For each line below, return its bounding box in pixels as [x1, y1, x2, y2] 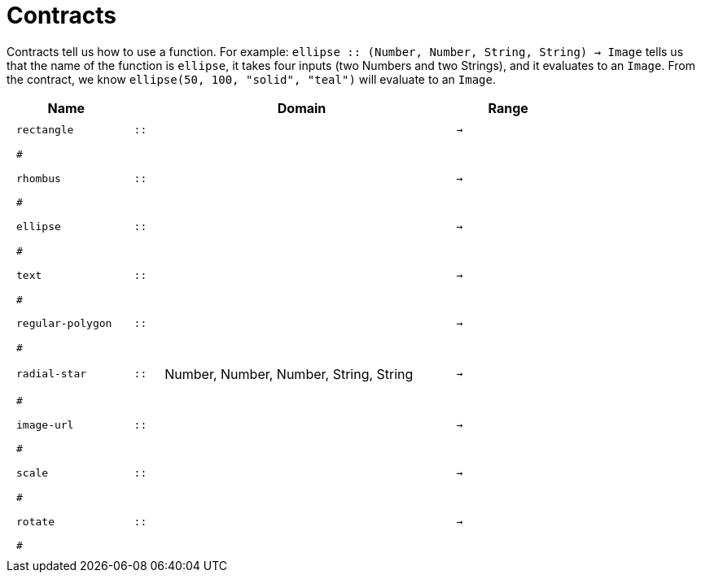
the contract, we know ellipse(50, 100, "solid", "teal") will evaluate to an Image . [7, 72, 497, 86]
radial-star [16, 368, 87, 381]
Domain [277, 99, 326, 116]
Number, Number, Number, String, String [164, 365, 414, 382]
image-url [16, 418, 74, 431]
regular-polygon [16, 317, 112, 330]
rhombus [16, 172, 61, 185]
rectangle [16, 124, 74, 137]
